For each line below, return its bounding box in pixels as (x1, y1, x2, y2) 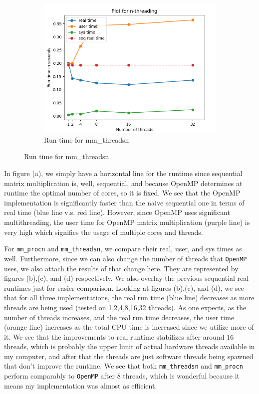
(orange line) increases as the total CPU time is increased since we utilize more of (4, 322, 254, 332)
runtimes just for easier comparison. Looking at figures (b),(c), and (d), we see (4, 282, 244, 293)
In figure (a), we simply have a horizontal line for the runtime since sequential (4, 168, 243, 179)
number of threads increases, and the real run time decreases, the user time (4, 312, 235, 322)
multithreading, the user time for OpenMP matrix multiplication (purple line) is (4, 217, 250, 227)
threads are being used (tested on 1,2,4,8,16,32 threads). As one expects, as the (4, 302, 247, 312)
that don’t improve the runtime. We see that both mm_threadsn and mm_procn (4, 361, 243, 371)
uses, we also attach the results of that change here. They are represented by (4, 263, 239, 273)
